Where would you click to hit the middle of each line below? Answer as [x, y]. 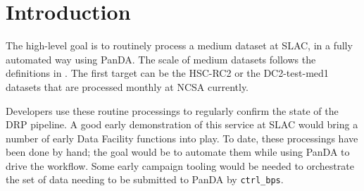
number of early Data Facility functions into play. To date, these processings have [182, 138]
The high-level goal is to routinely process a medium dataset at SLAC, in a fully [179, 45]
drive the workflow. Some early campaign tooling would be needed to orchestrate [180, 165]
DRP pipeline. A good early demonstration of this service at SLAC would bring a [182, 124]
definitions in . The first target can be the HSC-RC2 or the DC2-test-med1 [167, 73]
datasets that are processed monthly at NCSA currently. [127, 86]
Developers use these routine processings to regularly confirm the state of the [172, 110]
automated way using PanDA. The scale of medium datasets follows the [161, 59]
